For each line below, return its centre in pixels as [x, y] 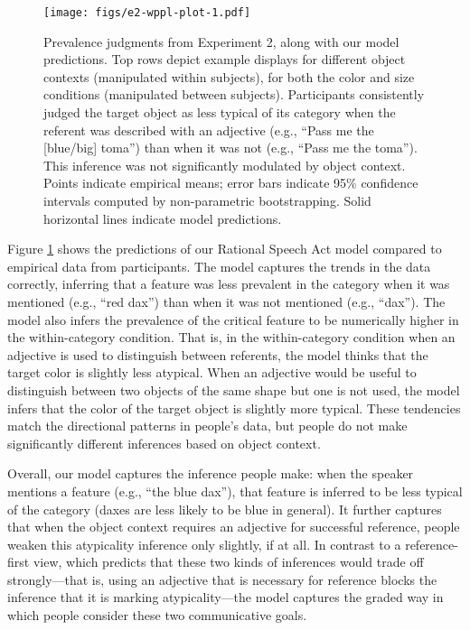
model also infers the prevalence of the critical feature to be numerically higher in [233, 319]
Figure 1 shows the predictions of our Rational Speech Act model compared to [225, 249]
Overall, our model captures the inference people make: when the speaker [211, 473]
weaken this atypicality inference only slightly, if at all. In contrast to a [204, 544]
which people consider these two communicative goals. [157, 615]
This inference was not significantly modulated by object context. [225, 165]
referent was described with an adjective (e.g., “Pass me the [209, 130]
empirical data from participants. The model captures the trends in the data [219, 266]
